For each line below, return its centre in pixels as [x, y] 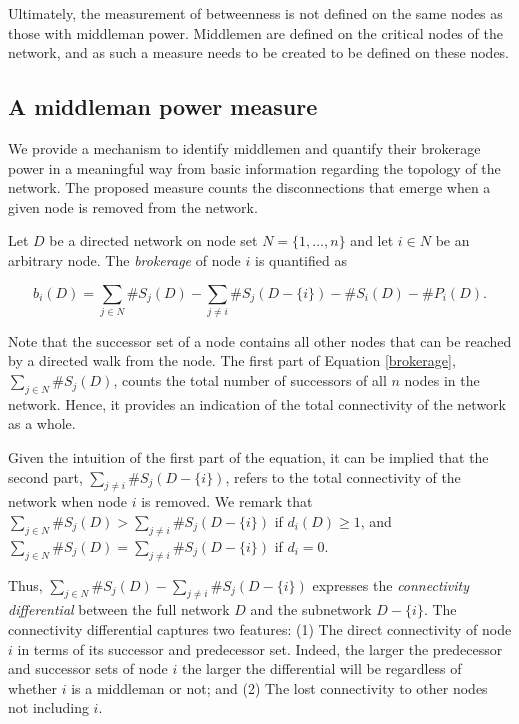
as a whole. [42, 423]
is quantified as [301, 259]
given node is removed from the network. [133, 206]
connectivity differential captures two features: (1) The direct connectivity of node [260, 629]
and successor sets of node [88, 668]
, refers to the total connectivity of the [343, 476]
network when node [68, 501]
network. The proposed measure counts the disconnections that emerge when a [249, 187]
